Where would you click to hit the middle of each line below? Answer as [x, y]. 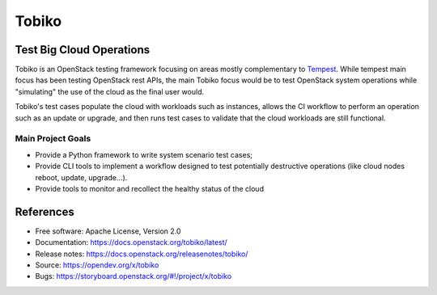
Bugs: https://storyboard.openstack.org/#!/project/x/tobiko [134, 276]
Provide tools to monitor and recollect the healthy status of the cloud [150, 188]
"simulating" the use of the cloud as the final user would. [110, 91]
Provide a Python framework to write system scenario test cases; [144, 154]
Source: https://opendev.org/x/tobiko [97, 265]
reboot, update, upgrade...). [81, 177]
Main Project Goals [53, 139]
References [45, 211]
